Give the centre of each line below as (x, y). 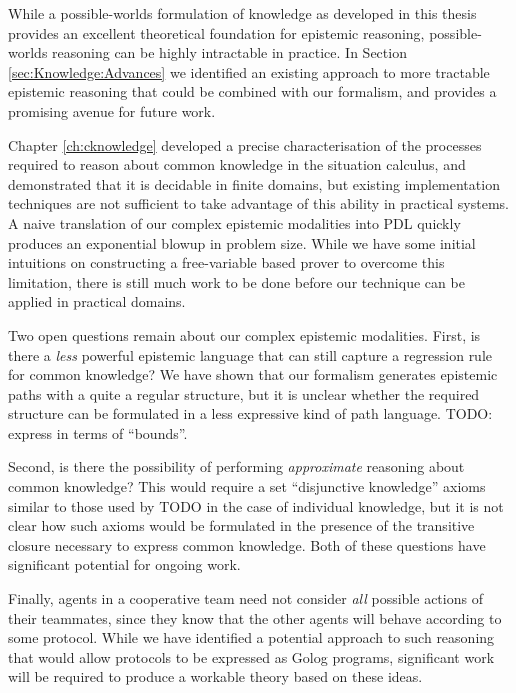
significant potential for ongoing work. (124, 564)
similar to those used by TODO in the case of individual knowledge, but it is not (256, 505)
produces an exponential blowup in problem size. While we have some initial (242, 242)
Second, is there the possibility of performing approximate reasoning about (236, 466)
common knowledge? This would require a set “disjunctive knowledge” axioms (247, 486)
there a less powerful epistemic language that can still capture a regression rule (250, 354)
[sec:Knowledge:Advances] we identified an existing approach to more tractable (249, 71)
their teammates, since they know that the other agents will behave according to (255, 617)
